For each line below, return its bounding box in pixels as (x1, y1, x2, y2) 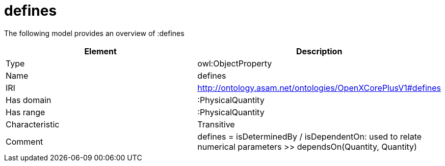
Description (296, 46, 343, 56)
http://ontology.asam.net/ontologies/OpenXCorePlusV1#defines (197, 82, 441, 93)
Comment (6, 136, 43, 147)
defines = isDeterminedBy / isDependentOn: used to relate (197, 131, 422, 142)
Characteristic (6, 119, 60, 129)
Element (84, 46, 117, 56)
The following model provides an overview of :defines (4, 28, 185, 38)
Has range (6, 107, 45, 117)
